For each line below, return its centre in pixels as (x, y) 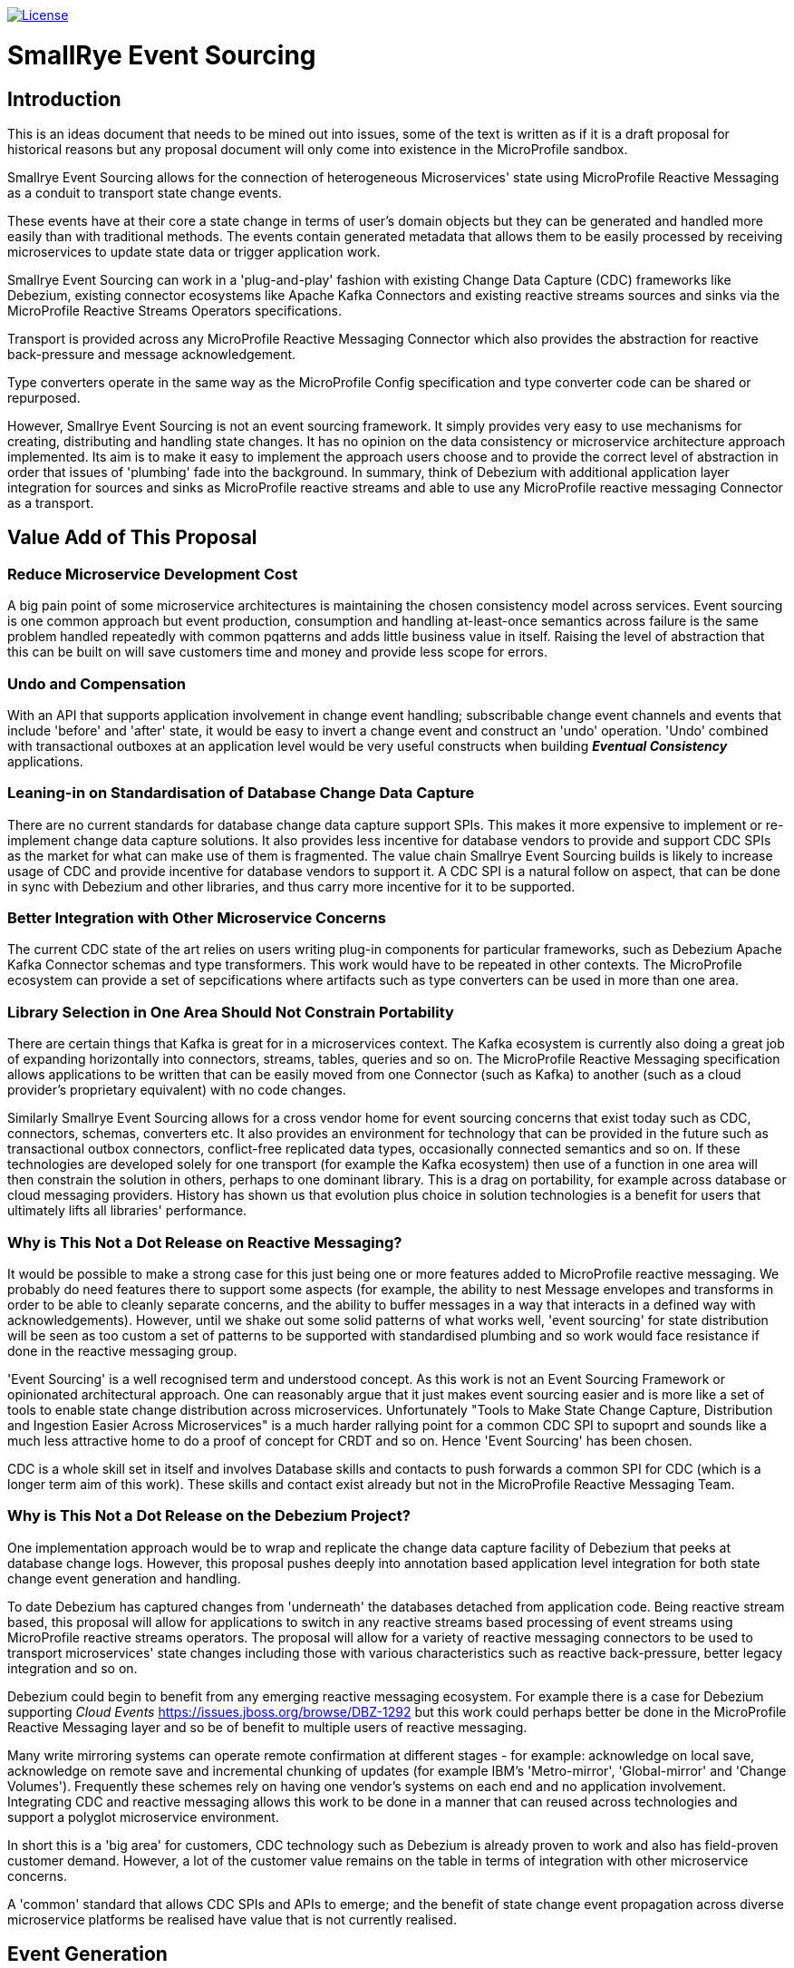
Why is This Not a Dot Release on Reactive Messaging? (205, 1242)
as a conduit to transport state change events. (145, 192)
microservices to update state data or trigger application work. (194, 251)
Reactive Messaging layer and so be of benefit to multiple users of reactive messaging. (267, 1727)
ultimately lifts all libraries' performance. (127, 1211)
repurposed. (44, 397)
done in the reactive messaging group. (122, 1350)
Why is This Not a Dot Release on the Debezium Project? (209, 1516)
